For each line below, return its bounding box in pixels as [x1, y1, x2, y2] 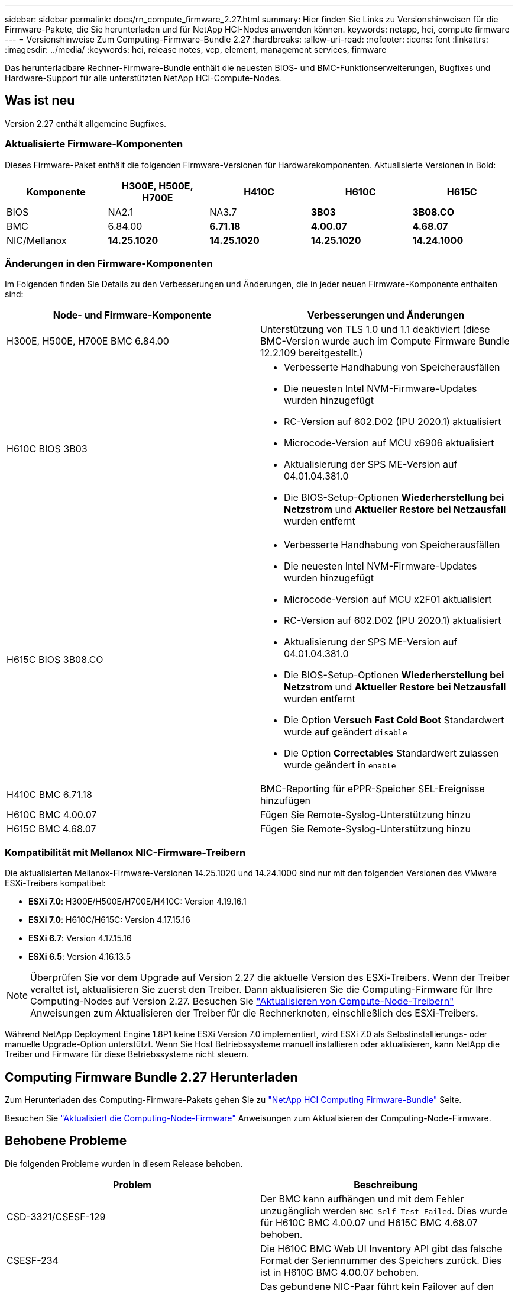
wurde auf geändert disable [284, 726, 407, 738]
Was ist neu [5, 93, 75, 108]
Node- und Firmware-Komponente [53, 309, 212, 321]
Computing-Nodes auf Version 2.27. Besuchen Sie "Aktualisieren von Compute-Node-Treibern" [30, 995, 454, 1008]
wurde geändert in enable [284, 759, 396, 771]
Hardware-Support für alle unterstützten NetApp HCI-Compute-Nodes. [5, 73, 281, 83]
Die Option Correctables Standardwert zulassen [284, 747, 499, 760]
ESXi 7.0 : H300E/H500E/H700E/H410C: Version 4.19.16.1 [28, 896, 247, 907]
